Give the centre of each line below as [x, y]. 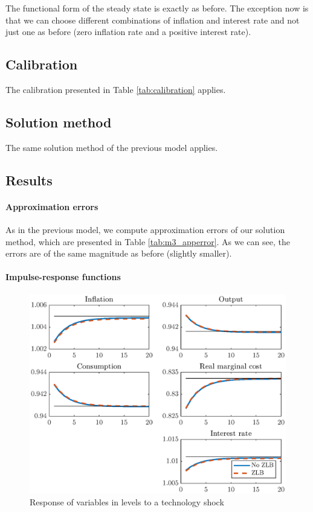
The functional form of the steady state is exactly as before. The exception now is [157, 8]
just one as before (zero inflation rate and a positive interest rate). [128, 32]
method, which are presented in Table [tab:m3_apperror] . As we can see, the [148, 241]
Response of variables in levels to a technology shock [127, 501]
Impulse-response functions [63, 277]
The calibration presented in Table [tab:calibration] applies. [116, 89]
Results [29, 180]
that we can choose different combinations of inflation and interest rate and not [153, 20]
